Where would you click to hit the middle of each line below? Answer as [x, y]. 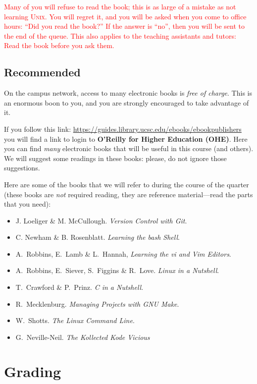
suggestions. [22, 168]
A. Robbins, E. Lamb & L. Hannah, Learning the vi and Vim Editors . [123, 253]
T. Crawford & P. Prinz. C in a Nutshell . [79, 287]
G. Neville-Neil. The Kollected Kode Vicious [83, 337]
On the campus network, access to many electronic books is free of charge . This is [128, 93]
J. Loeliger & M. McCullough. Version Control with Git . [101, 220]
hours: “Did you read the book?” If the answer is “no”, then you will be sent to [124, 26]
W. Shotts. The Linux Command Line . [75, 320]
